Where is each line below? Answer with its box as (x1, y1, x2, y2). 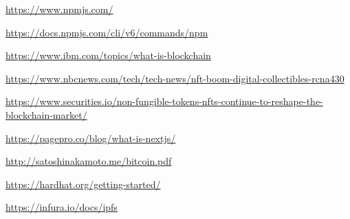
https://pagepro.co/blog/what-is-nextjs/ (6, 130, 176, 145)
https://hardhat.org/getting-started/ (6, 176, 161, 191)
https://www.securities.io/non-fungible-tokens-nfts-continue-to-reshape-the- (6, 94, 323, 108)
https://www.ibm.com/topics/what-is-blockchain (6, 48, 211, 62)
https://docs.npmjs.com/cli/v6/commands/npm (6, 25, 208, 39)
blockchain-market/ (6, 107, 87, 122)
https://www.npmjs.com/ (6, 2, 113, 16)
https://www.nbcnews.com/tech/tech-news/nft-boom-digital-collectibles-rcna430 (6, 71, 344, 85)
